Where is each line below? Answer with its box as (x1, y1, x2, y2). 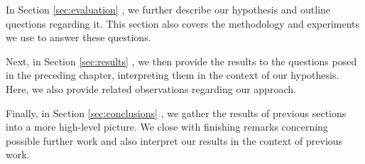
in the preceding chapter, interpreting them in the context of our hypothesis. (6, 67, 339, 82)
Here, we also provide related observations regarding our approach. (6, 81, 296, 96)
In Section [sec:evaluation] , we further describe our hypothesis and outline (6, 2, 331, 16)
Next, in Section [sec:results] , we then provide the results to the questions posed (6, 53, 357, 68)
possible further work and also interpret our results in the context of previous (6, 133, 343, 148)
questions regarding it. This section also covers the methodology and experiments (6, 16, 360, 31)
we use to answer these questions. (6, 30, 151, 45)
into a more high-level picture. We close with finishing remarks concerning (6, 119, 328, 134)
